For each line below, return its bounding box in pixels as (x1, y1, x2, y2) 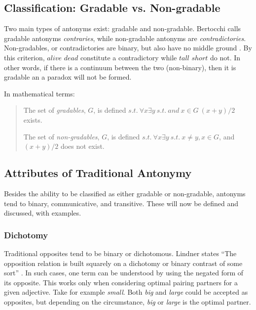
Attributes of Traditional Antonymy (4, 165, 192, 180)
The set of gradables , (23, 105, 86, 115)
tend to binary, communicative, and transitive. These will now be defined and (4, 198, 239, 208)
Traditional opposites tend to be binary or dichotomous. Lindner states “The (4, 248, 237, 258)
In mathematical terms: (4, 88, 75, 98)
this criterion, (4, 52, 45, 62)
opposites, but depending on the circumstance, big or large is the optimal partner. (4, 296, 251, 307)
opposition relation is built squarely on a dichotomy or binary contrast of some (4, 258, 243, 268)
